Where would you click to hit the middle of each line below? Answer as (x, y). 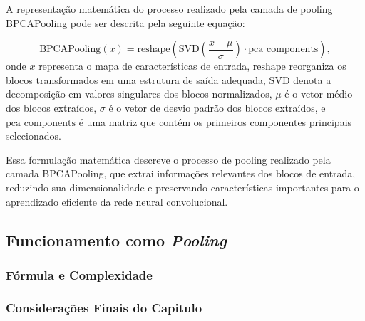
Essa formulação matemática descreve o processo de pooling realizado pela (168, 159)
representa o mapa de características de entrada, (144, 66)
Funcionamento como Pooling (116, 240)
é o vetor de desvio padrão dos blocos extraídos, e (217, 107)
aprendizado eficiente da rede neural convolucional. (117, 201)
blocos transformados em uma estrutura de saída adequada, (136, 79)
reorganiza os (318, 66)
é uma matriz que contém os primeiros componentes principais (215, 121)
